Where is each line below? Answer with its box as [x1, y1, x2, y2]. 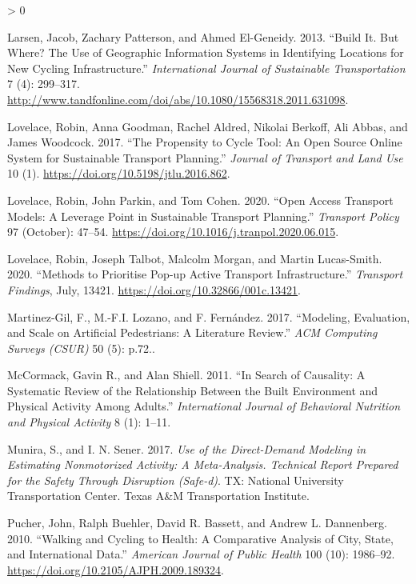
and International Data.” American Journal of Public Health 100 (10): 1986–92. [7, 546, 395, 562]
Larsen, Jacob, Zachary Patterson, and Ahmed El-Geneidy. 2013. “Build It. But [7, 28, 399, 45]
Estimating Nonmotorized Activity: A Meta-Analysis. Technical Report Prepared [7, 456, 398, 473]
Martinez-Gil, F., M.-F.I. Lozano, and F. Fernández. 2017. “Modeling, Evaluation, [7, 308, 410, 325]
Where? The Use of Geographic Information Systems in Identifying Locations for [7, 44, 404, 61]
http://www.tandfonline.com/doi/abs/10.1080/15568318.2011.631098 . [7, 90, 349, 107]
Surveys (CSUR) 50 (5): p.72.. [7, 339, 155, 356]
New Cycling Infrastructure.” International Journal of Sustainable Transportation [7, 59, 406, 76]
